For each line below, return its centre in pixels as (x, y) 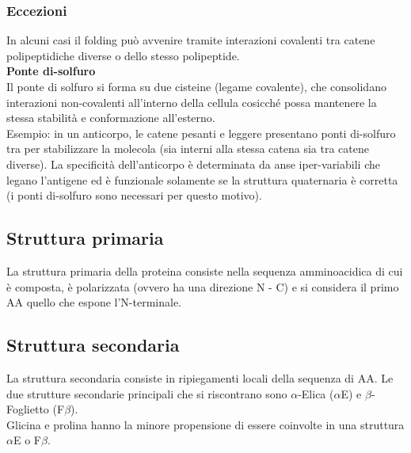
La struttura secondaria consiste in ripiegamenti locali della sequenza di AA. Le (200, 377)
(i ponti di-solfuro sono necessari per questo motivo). (134, 195)
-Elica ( (316, 393)
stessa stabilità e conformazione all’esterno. (111, 118)
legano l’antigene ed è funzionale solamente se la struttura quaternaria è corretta (202, 179)
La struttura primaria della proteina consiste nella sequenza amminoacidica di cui (205, 270)
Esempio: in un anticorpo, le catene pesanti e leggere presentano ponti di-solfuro (201, 133)
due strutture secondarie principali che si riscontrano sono (147, 393)
